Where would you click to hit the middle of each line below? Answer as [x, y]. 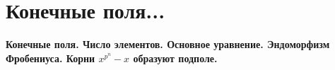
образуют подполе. [175, 58]
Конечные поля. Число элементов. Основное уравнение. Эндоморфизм [168, 44]
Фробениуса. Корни [51, 58]
